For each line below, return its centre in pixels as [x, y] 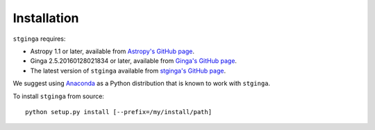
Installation [46, 18]
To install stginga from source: [58, 96]
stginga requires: [39, 39]
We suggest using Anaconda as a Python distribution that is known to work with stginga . [142, 84]
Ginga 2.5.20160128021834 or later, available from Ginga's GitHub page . [134, 61]
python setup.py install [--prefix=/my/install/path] [118, 112]
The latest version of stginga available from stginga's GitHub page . [128, 71]
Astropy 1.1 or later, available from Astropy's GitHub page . [112, 51]
